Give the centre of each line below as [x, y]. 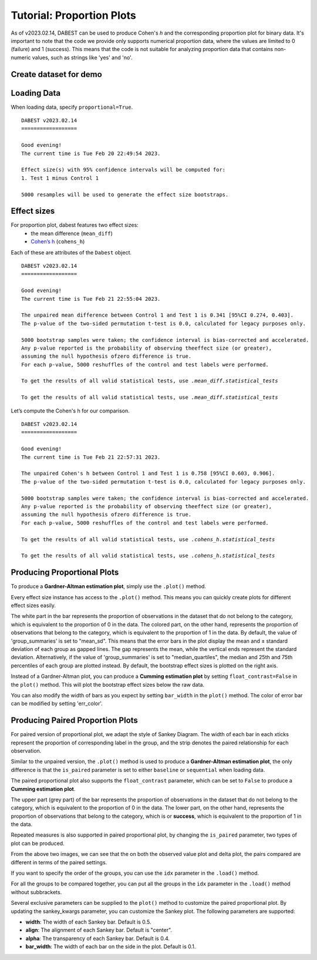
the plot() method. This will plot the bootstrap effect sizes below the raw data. [108, 684]
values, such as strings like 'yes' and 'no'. [82, 57]
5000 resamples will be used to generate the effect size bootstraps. [125, 194]
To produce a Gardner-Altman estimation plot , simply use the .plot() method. [109, 586]
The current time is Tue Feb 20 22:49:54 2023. [91, 153]
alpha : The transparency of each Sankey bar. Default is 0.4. [98, 938]
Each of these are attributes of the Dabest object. [71, 252]
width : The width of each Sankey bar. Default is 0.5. [88, 922]
